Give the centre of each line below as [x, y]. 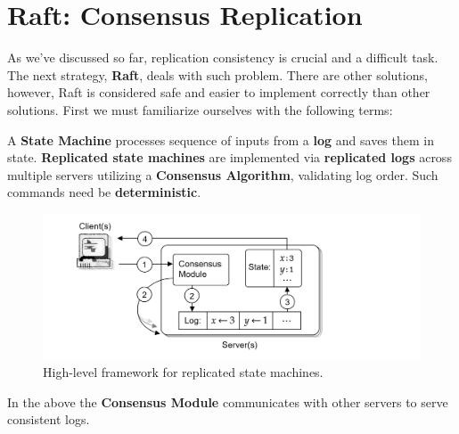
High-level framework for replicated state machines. [183, 372]
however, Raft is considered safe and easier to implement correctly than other [219, 92]
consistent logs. [49, 419]
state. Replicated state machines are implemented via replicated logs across [229, 157]
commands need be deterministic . [104, 192]
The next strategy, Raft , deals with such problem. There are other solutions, [217, 74]
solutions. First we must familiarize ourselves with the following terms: [200, 109]
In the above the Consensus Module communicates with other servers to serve [228, 401]
